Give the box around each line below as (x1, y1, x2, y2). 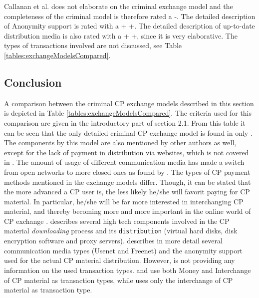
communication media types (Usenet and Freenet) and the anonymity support (4, 245, 243, 255)
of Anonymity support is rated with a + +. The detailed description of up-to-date (4, 21, 255, 31)
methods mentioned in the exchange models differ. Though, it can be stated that (4, 176, 251, 187)
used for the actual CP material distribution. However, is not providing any (4, 255, 235, 265)
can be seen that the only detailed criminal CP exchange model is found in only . (4, 127, 253, 138)
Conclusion (4, 74, 62, 90)
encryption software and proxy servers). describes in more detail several (4, 235, 223, 246)
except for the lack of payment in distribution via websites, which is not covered (4, 147, 249, 157)
